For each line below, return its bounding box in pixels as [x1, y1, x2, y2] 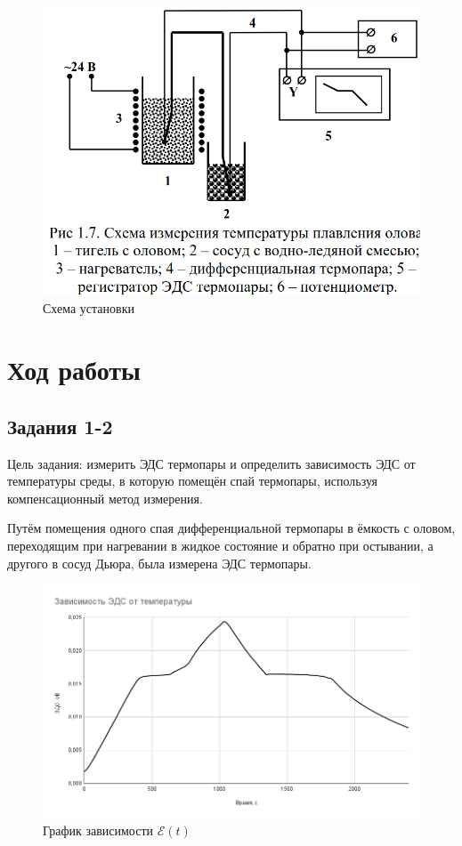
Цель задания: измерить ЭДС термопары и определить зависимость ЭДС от [7, 454, 416, 472]
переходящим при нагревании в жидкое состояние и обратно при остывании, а [7, 536, 434, 554]
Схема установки [43, 299, 134, 318]
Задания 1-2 [7, 412, 113, 439]
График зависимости [43, 820, 154, 839]
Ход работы [7, 351, 141, 388]
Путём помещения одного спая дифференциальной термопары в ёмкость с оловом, [7, 519, 456, 537]
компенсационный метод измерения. [7, 488, 203, 507]
